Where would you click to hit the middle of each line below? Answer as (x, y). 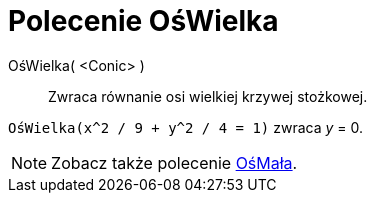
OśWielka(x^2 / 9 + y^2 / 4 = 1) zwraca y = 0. (186, 127)
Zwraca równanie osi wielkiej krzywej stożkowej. (208, 96)
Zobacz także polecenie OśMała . (174, 162)
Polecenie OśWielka (143, 21)
